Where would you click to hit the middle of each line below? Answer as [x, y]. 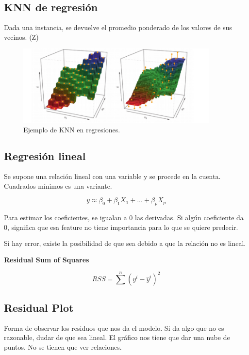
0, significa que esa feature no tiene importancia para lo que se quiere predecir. [121, 227]
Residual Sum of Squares [47, 259]
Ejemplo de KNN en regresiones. [72, 130]
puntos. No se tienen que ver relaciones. [63, 347]
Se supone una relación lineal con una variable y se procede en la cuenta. [112, 176]
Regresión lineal [45, 156]
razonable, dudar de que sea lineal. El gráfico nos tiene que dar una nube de [117, 337]
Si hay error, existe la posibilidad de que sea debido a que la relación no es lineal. [125, 243]
